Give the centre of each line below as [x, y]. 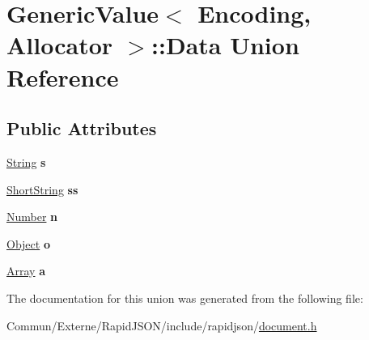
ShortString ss [42, 189]
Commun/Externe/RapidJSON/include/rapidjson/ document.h [162, 325]
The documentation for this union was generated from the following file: [185, 297]
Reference [63, 76]
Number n [32, 217]
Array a [26, 271]
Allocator [60, 45]
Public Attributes [82, 128]
